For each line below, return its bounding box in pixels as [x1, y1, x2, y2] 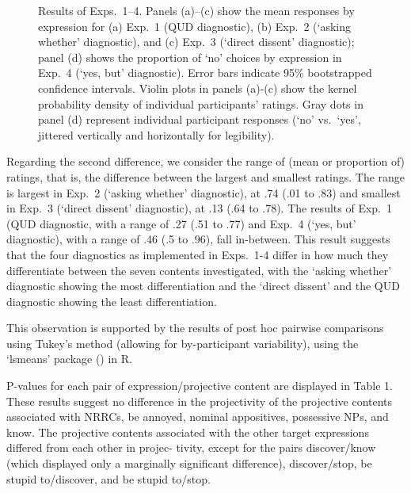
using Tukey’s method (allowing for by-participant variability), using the [6, 334, 359, 351]
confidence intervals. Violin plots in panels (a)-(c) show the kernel [38, 79, 357, 96]
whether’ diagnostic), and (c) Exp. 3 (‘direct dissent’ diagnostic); [38, 33, 355, 50]
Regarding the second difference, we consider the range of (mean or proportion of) [6, 153, 405, 170]
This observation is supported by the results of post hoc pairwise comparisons [6, 319, 384, 336]
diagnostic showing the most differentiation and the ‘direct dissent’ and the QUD [6, 277, 400, 294]
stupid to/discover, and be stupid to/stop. [6, 470, 211, 487]
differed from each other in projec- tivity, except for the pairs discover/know [6, 439, 376, 456]
